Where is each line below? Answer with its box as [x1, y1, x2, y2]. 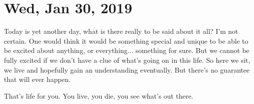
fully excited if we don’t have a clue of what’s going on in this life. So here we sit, [4, 54, 251, 65]
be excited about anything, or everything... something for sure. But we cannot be [4, 45, 250, 55]
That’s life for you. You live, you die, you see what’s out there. [4, 90, 193, 101]
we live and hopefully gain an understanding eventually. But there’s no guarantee [4, 64, 250, 75]
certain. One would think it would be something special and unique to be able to [4, 35, 249, 46]
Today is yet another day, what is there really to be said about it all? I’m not [4, 26, 238, 36]
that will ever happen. [4, 74, 71, 84]
